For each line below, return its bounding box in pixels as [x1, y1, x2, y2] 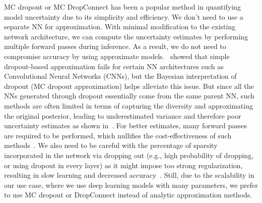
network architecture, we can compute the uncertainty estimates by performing [4, 31, 248, 41]
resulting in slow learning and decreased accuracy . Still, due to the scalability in [4, 170, 254, 180]
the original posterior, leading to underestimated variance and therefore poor [4, 110, 241, 121]
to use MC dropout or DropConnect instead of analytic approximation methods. [4, 189, 252, 200]
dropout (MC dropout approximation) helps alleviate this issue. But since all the [4, 80, 254, 91]
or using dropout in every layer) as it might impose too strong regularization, [4, 160, 243, 170]
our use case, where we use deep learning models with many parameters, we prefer [4, 179, 258, 190]
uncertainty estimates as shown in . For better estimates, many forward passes [4, 120, 247, 131]
